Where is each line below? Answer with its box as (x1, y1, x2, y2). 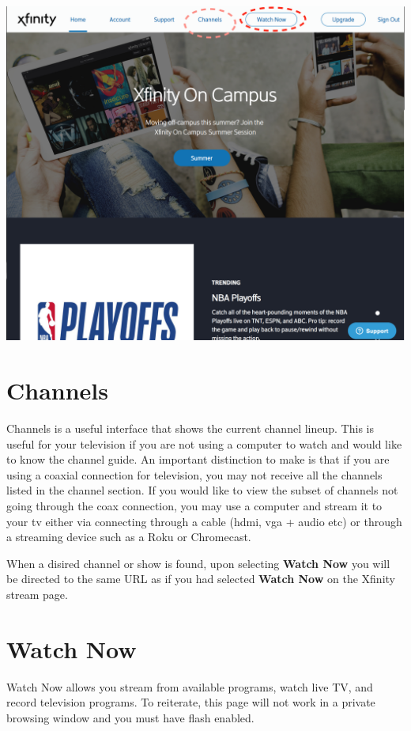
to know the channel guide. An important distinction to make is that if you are (6, 451, 390, 468)
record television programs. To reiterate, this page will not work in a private (6, 694, 375, 710)
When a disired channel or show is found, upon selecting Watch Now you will (6, 555, 390, 571)
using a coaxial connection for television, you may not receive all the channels (6, 466, 383, 483)
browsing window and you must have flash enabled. (6, 709, 255, 725)
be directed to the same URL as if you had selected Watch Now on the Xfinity (6, 570, 395, 587)
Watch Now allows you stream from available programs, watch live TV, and (6, 678, 373, 695)
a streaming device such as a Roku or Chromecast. (6, 528, 251, 545)
